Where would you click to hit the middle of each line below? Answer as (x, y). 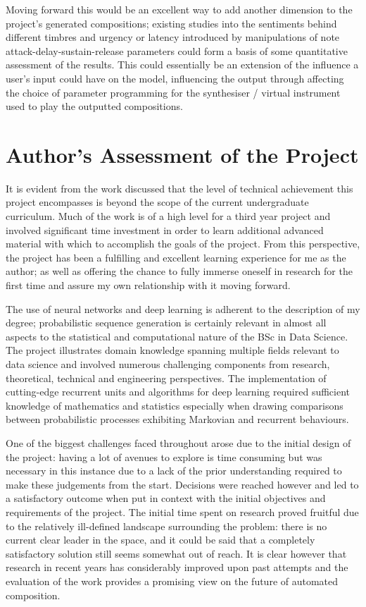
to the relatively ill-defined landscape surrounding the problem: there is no (166, 526)
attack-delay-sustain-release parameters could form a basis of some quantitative (177, 50)
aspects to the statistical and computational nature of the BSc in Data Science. (177, 336)
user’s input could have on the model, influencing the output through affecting (175, 78)
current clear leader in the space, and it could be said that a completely (160, 540)
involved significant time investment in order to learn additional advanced (165, 229)
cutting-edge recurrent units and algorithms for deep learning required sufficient (178, 392)
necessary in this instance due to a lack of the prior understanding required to (174, 471)
